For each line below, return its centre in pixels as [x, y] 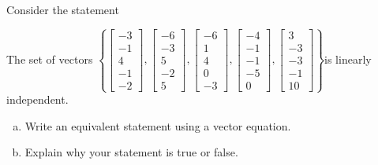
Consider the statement [63, 9]
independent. [37, 99]
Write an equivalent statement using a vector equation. [158, 125]
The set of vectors [50, 59]
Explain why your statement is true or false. [131, 152]
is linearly [348, 59]
